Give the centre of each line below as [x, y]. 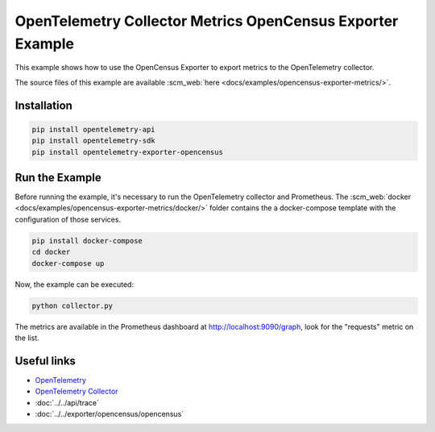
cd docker [51, 252]
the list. [27, 338]
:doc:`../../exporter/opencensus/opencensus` [110, 413]
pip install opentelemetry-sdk [94, 141]
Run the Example [58, 177]
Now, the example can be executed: [75, 284]
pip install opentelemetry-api [94, 129]
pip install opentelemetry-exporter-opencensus [127, 152]
